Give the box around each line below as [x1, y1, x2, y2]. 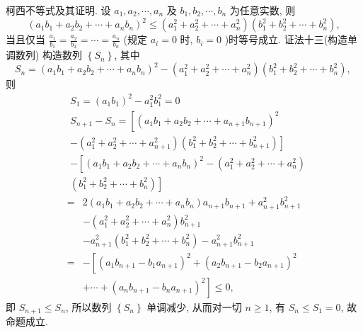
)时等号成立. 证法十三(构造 [224, 32, 348, 47]
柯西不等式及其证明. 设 [6, 3, 111, 17]
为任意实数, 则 [229, 3, 296, 17]
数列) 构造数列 [15, 47, 83, 62]
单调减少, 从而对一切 [146, 299, 242, 314]
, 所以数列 [65, 299, 112, 314]
